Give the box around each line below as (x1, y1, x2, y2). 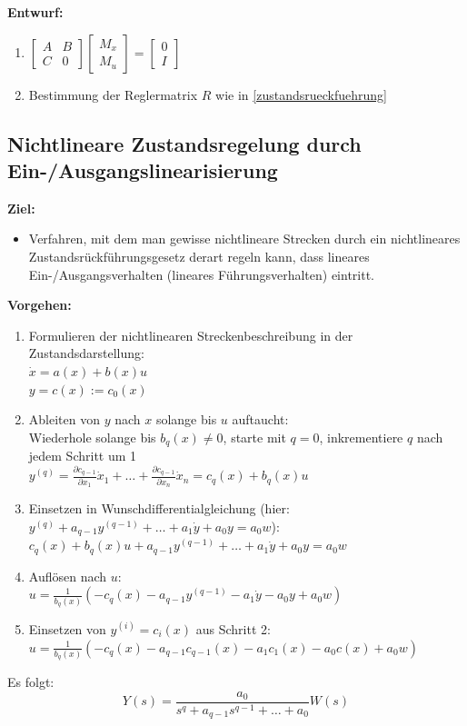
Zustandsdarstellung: (28, 343, 144, 363)
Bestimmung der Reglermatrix (28, 85, 198, 104)
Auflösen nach (28, 566, 107, 585)
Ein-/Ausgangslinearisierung (7, 155, 278, 184)
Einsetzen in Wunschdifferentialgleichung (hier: (28, 499, 290, 518)
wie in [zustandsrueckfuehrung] (215, 85, 387, 104)
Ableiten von (28, 410, 100, 429)
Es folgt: (7, 672, 55, 691)
